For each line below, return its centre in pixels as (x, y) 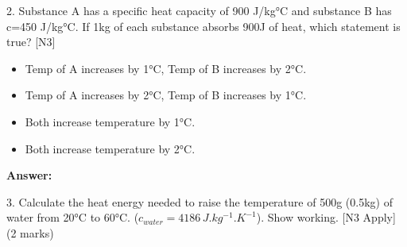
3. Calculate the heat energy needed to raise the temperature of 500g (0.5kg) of (200, 201)
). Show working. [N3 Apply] (326, 217)
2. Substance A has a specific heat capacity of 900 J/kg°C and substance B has (199, 10)
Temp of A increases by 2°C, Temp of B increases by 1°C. (166, 95)
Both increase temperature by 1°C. (110, 121)
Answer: (29, 175)
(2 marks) (30, 232)
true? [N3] (31, 42)
